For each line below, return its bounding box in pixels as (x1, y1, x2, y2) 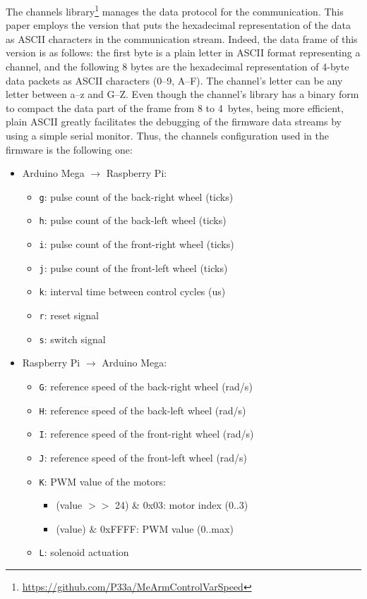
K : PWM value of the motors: (39, 474, 166, 488)
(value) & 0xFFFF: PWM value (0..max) (56, 521, 234, 536)
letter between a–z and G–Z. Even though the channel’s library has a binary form (6, 87, 359, 101)
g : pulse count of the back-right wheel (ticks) (39, 189, 234, 204)
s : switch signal (39, 331, 106, 346)
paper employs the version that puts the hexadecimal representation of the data (6, 18, 351, 32)
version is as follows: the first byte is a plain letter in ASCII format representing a (6, 45, 361, 60)
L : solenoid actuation (39, 545, 129, 560)
